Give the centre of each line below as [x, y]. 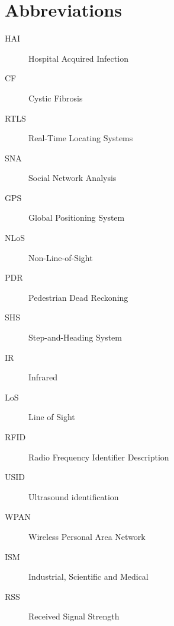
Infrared [43, 377]
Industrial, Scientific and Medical [88, 576]
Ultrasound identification [74, 496]
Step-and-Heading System [75, 337]
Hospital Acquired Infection [78, 58]
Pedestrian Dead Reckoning [78, 297]
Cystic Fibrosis [56, 98]
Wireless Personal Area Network [87, 536]
